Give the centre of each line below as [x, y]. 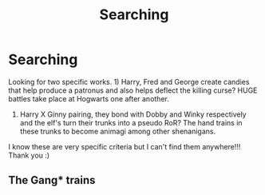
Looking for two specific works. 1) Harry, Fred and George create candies [129, 82]
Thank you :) [29, 155]
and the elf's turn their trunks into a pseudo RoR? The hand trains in [131, 122]
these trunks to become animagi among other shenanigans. [118, 131]
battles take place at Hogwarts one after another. [89, 98]
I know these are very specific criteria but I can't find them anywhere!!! [125, 146]
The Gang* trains [52, 180]
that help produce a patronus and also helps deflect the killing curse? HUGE [133, 90]
